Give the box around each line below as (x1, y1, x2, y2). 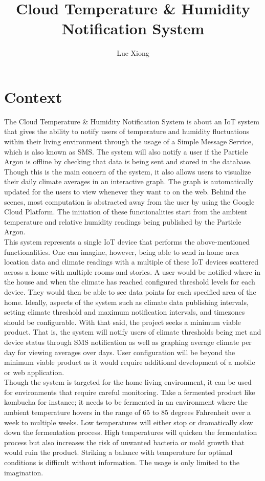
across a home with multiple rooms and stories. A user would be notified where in (4, 266, 261, 277)
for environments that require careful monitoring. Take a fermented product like (4, 386, 255, 397)
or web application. (4, 366, 64, 377)
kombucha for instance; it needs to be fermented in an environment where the (4, 397, 248, 407)
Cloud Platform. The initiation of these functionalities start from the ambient (4, 206, 248, 217)
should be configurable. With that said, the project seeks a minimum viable (4, 316, 241, 327)
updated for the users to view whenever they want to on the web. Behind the (4, 186, 246, 196)
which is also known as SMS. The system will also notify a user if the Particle (4, 146, 248, 157)
